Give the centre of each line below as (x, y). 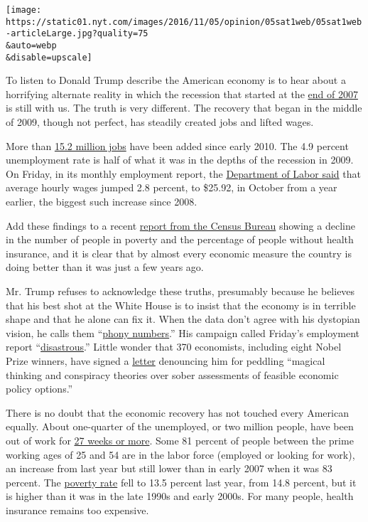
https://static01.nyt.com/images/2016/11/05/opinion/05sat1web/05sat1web (184, 22)
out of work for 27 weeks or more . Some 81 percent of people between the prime (180, 440)
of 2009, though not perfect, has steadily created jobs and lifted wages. (160, 122)
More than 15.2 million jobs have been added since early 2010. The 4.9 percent (177, 145)
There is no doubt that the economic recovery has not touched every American (177, 412)
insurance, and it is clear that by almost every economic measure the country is (179, 253)
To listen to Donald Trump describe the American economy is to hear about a (176, 80)
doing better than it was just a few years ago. (105, 267)
